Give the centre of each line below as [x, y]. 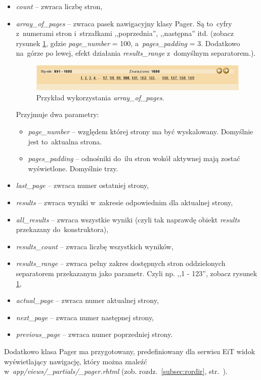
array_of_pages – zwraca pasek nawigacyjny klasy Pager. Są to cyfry [124, 23]
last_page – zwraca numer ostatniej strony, [82, 185]
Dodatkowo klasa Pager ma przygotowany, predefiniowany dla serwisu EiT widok [130, 351]
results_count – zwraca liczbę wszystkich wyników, [95, 246]
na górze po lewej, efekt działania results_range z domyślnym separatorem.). [136, 53]
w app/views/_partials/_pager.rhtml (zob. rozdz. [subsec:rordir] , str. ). [116, 371]
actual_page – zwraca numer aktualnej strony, [87, 300]
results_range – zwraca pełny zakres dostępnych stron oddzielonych [121, 263]
